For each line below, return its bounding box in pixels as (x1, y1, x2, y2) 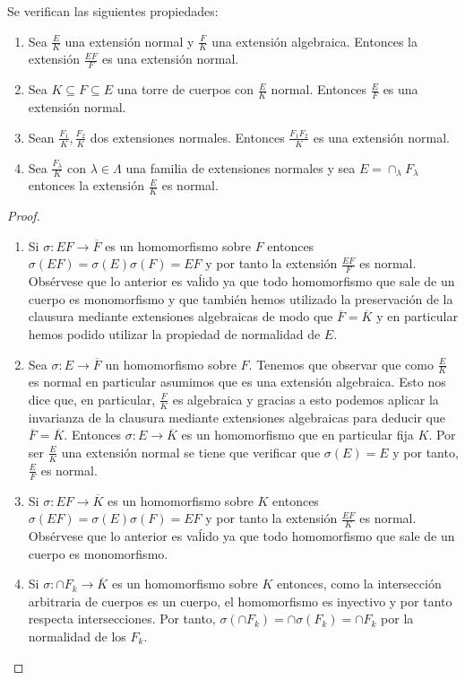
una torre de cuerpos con (116, 80, 254, 99)
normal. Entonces (271, 80, 367, 99)
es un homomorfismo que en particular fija (181, 425, 414, 444)
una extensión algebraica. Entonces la (211, 31, 418, 50)
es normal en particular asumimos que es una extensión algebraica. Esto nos (28, 372, 446, 391)
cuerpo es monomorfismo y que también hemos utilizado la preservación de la (28, 289, 453, 308)
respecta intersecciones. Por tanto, (28, 609, 216, 628)
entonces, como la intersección (276, 574, 442, 593)
